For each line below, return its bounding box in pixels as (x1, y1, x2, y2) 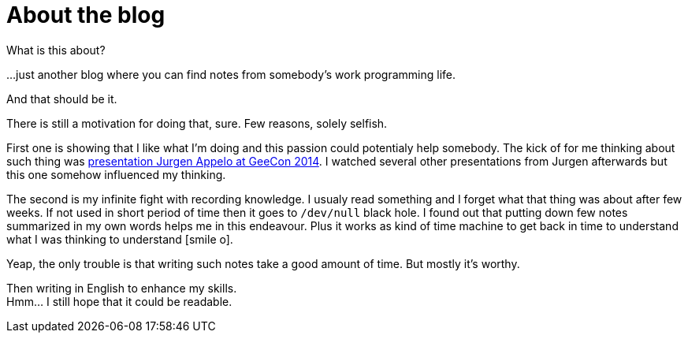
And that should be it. (6, 91, 117, 106)
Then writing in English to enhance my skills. (6, 281, 237, 295)
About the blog (6, 2, 165, 28)
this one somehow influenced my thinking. (6, 167, 226, 181)
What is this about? (6, 43, 106, 57)
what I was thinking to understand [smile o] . (6, 232, 233, 246)
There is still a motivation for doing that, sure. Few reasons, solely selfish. (6, 116, 388, 130)
